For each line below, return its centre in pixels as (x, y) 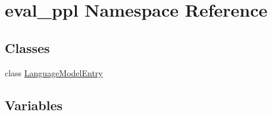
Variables (34, 105)
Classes (27, 47)
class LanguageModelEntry (54, 72)
